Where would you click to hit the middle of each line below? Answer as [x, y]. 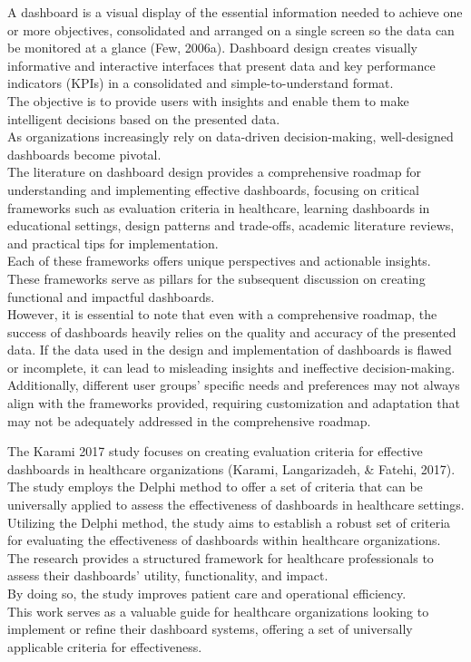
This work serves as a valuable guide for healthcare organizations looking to [218, 611]
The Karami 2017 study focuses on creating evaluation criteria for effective [215, 451]
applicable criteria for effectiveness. [105, 646]
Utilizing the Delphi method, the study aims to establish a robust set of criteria [229, 522]
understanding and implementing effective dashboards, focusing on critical [213, 189]
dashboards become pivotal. [84, 154]
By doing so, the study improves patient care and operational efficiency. [207, 593]
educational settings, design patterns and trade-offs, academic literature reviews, [231, 225]
